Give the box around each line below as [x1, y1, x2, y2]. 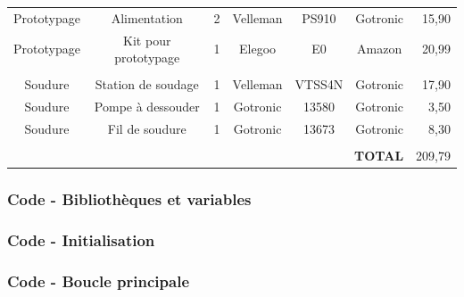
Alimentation [111, 8, 183, 27]
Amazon [357, 39, 402, 58]
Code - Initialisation [7, 228, 155, 251]
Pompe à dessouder [94, 97, 200, 116]
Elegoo [239, 39, 277, 58]
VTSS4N [294, 75, 344, 94]
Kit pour [123, 30, 171, 49]
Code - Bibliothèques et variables [7, 188, 252, 210]
